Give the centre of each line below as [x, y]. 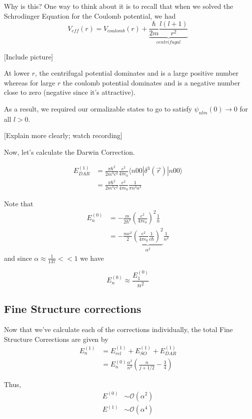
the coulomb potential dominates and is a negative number [151, 82]
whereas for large [30, 82]
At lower [17, 73]
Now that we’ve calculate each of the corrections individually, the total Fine [119, 329]
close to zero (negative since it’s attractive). [70, 92]
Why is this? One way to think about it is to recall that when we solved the [119, 6]
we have [92, 258]
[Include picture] [29, 56]
